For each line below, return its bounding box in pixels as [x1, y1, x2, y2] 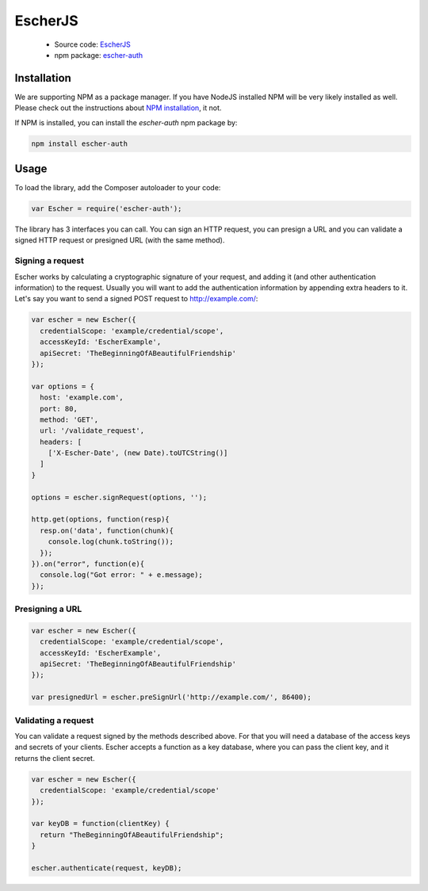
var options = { [31, 381, 95, 391]
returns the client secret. [14, 753, 95, 763]
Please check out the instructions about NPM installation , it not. [14, 103, 222, 113]
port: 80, [40, 404, 78, 413]
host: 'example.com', [40, 393, 124, 402]
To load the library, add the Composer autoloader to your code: [14, 183, 221, 193]
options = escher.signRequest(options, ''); [31, 492, 208, 502]
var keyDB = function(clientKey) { [31, 819, 170, 828]
